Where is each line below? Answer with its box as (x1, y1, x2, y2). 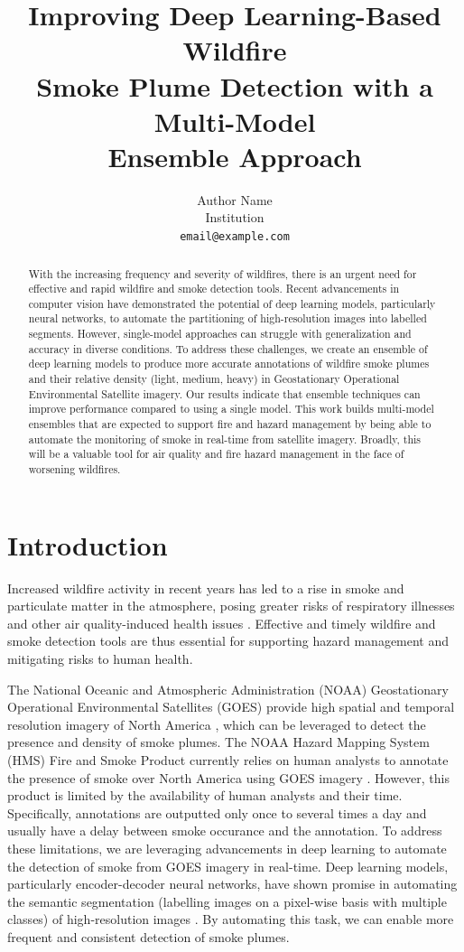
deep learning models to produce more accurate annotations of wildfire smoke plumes (28, 356, 430, 371)
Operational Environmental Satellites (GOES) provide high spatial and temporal (7, 697, 455, 716)
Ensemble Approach (107, 137, 362, 174)
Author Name (197, 190, 273, 209)
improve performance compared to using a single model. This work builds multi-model (28, 401, 434, 416)
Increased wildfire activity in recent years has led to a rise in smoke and (7, 578, 404, 597)
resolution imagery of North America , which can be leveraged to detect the (7, 714, 426, 733)
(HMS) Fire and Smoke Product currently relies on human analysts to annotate (7, 750, 449, 769)
